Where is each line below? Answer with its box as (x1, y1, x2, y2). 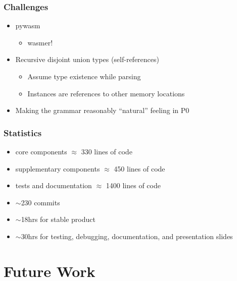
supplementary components (15, 163, 100, 174)
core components (15, 146, 67, 156)
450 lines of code (114, 163, 165, 174)
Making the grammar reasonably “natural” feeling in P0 (15, 105, 189, 116)
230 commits (21, 197, 60, 207)
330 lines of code (81, 146, 132, 156)
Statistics (4, 126, 42, 139)
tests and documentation (15, 180, 92, 191)
